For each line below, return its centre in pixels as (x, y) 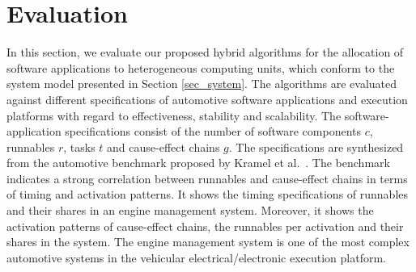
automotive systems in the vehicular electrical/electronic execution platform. (196, 257)
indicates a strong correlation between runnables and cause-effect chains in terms (207, 178)
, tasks (79, 146)
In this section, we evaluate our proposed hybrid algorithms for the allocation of (205, 52)
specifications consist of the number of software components (213, 131)
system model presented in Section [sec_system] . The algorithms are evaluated (202, 84)
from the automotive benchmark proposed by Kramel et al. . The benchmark (198, 163)
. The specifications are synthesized (316, 146)
